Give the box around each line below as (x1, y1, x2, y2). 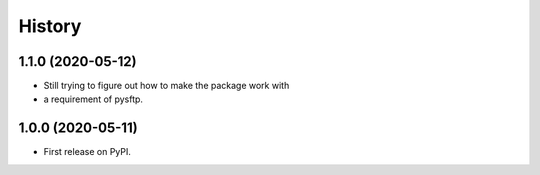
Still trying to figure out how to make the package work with (43, 80, 290, 92)
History (18, 15, 82, 37)
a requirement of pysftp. (43, 93, 144, 105)
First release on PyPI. (43, 146, 132, 158)
